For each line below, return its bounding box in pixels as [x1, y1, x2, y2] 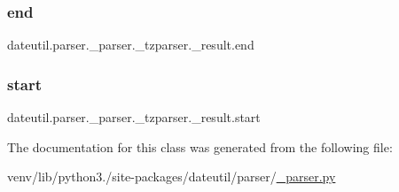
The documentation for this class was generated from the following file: [7, 137, 393, 156]
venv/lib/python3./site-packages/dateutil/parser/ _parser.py [7, 167, 336, 186]
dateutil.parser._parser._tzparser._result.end [7, 35, 254, 54]
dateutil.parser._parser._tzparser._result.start [7, 108, 261, 127]
